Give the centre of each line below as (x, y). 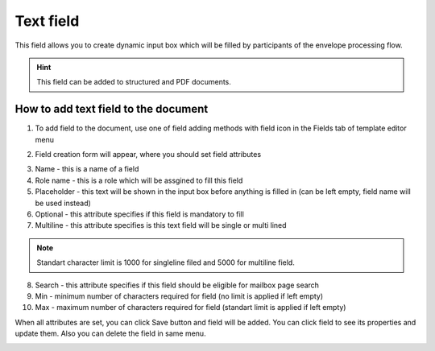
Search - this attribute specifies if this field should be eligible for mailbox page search (177, 285)
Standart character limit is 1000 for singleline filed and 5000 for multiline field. (166, 262)
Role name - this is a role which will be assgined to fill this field (139, 180)
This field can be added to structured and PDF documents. (134, 82)
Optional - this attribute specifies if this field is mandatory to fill (140, 214)
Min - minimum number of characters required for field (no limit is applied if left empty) (179, 296)
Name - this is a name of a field (87, 169)
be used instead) (63, 203)
